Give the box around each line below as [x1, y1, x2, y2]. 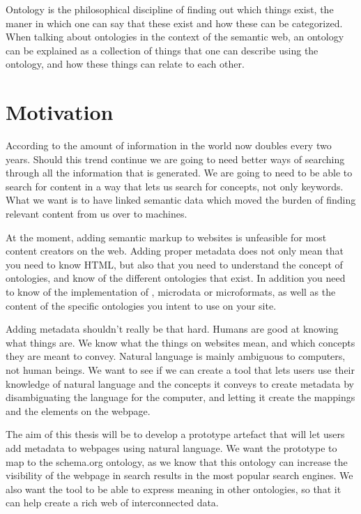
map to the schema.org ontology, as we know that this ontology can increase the [6, 454, 348, 469]
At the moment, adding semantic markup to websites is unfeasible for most [6, 229, 327, 244]
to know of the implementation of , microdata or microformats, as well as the [6, 285, 336, 299]
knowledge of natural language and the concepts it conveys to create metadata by [6, 376, 354, 391]
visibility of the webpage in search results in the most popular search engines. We [6, 468, 353, 483]
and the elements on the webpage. [6, 403, 151, 418]
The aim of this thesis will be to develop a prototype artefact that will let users [6, 427, 345, 441]
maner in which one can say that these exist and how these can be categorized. [6, 15, 343, 30]
